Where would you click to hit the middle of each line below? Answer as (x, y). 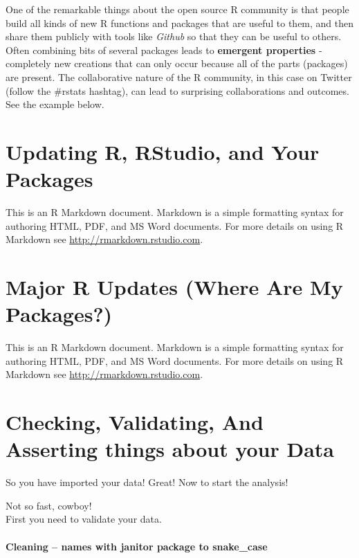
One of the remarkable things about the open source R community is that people (177, 9)
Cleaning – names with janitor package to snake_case (137, 546)
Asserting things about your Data (170, 449)
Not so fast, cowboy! (49, 505)
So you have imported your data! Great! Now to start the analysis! (147, 482)
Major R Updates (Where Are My (174, 287)
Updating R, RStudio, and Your (163, 151)
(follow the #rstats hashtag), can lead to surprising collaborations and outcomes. (177, 90)
